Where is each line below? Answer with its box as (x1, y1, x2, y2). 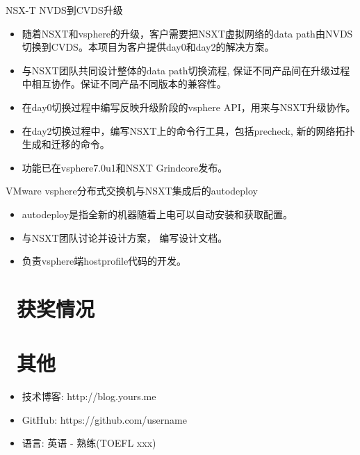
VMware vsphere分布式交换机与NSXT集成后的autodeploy (6, 183, 259, 198)
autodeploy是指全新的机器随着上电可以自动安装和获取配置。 (22, 206, 293, 221)
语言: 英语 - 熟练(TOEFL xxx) (22, 436, 156, 450)
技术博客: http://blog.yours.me (22, 389, 156, 404)
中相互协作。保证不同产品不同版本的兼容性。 (22, 76, 227, 91)
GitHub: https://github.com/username (22, 412, 187, 427)
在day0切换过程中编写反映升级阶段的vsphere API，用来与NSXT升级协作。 (22, 99, 356, 114)
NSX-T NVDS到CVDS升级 (6, 3, 123, 17)
